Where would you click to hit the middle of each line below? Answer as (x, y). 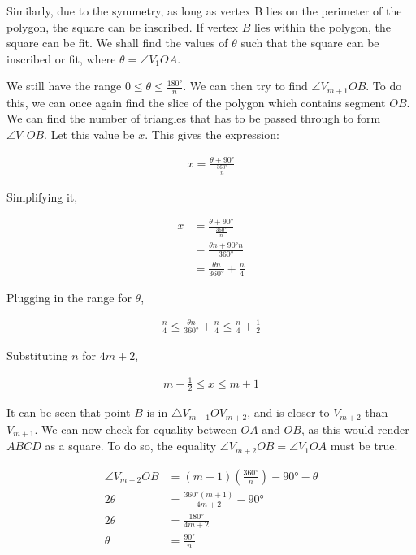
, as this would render (355, 429)
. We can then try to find (245, 86)
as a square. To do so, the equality (131, 446)
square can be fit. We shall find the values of (117, 43)
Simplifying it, (42, 196)
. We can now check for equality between (136, 429)
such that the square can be (310, 43)
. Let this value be (89, 134)
